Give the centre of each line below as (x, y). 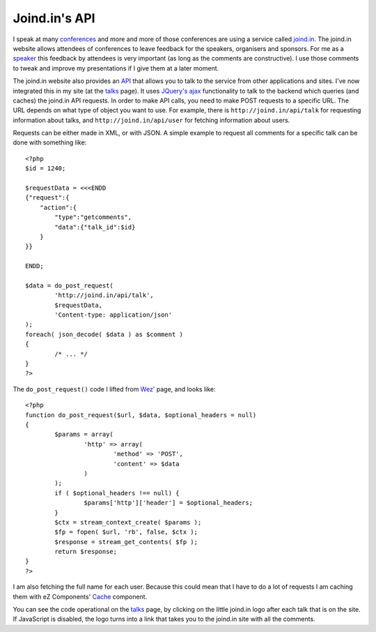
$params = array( (84, 435)
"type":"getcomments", (93, 217)
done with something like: (50, 142)
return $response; (86, 552)
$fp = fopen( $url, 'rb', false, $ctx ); (126, 532)
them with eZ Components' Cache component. (80, 596)
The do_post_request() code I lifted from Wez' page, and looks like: (114, 389)
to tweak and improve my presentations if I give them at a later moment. (116, 68)
